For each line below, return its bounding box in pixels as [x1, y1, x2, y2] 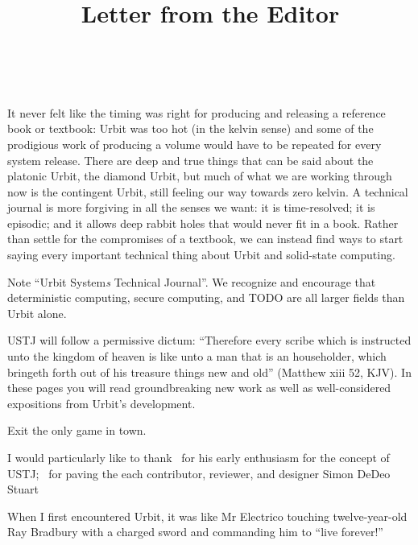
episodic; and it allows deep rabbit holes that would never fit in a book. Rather [7, 214, 399, 231]
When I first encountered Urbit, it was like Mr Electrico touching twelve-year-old [7, 507, 408, 524]
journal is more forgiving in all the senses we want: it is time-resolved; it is [7, 199, 375, 216]
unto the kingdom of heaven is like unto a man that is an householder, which [7, 348, 387, 365]
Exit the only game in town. [7, 422, 147, 439]
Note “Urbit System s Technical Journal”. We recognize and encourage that [7, 273, 376, 290]
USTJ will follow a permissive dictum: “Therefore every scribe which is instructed [7, 332, 412, 349]
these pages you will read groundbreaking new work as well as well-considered [7, 379, 391, 396]
